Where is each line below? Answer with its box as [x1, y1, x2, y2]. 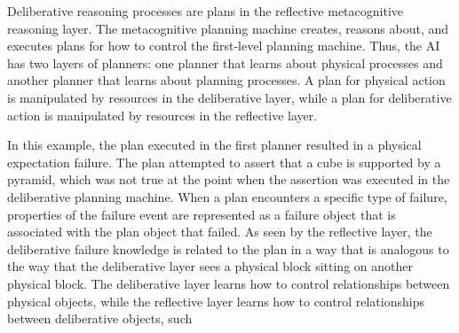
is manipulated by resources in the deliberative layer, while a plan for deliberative [7, 88, 452, 106]
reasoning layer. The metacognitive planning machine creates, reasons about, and [7, 19, 449, 37]
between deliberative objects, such [7, 309, 193, 328]
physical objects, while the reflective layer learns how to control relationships [7, 291, 424, 310]
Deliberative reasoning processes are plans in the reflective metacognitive [7, 2, 404, 19]
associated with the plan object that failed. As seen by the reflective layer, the [7, 222, 432, 241]
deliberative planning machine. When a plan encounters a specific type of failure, [7, 187, 447, 205]
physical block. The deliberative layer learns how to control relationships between [7, 274, 450, 292]
